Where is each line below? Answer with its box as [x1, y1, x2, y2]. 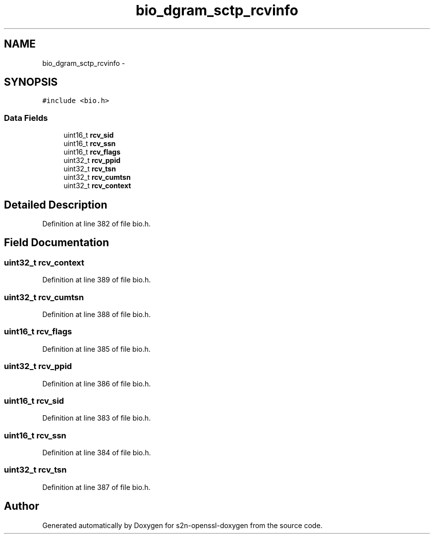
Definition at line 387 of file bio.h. [42, 483, 151, 491]
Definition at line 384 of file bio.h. [42, 448, 151, 457]
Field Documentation [4, 236, 109, 249]
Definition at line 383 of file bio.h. [42, 414, 151, 423]
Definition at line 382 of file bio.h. [42, 219, 151, 228]
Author [4, 500, 39, 513]
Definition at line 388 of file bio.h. [42, 310, 151, 319]
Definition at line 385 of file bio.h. [42, 344, 151, 353]
